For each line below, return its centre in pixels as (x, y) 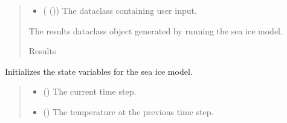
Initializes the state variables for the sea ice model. (99, 71)
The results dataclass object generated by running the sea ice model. (156, 30)
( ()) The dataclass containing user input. (120, 10)
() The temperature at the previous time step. (128, 111)
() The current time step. (90, 91)
